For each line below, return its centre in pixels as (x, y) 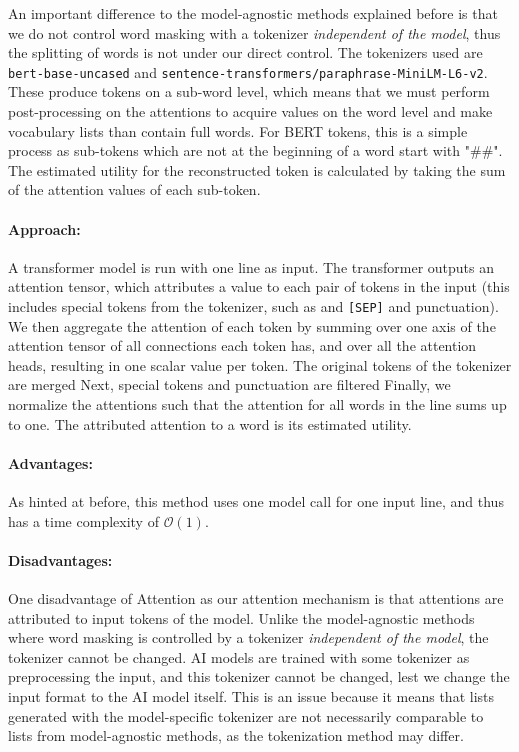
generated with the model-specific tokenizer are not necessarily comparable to (246, 715)
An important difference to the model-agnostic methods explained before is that (253, 13)
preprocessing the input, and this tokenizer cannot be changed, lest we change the (259, 676)
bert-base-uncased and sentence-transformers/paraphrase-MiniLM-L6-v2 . (248, 71)
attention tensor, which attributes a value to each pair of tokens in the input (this (259, 286)
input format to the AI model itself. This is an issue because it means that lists (251, 695)
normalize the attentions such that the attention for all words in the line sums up (257, 404)
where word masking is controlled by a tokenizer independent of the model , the (248, 637)
